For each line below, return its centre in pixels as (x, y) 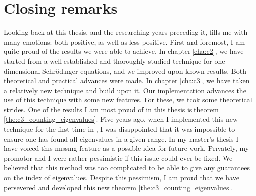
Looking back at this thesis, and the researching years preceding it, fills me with (126, 32)
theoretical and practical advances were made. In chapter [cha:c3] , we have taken (127, 80)
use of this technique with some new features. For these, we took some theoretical (128, 100)
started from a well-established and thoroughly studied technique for (108, 61)
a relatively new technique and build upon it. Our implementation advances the (125, 90)
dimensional (22, 71)
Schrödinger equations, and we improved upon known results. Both (144, 71)
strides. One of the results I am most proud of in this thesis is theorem (111, 109)
